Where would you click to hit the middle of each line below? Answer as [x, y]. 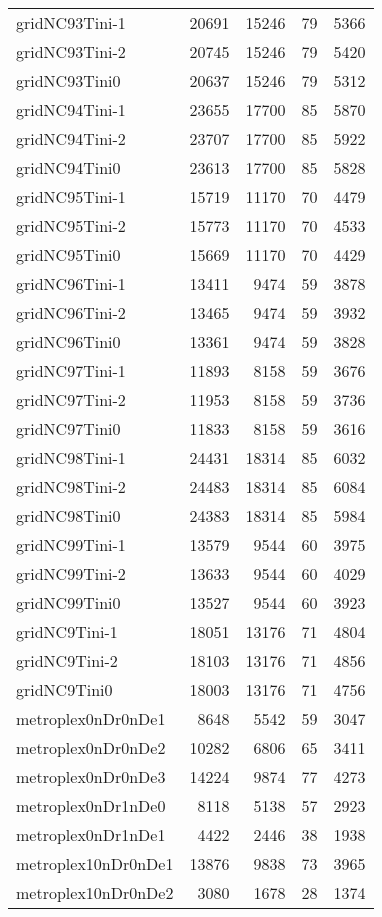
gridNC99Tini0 [68, 602]
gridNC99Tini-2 [71, 573]
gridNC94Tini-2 [71, 138]
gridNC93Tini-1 [71, 22]
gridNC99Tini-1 [71, 544]
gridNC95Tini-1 [71, 196]
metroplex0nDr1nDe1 [91, 834]
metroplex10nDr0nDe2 [95, 892]
